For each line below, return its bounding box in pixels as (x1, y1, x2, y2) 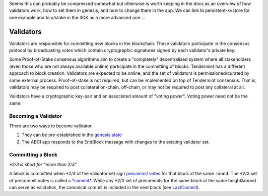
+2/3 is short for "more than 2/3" (9, 161, 77, 167)
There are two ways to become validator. (9, 123, 93, 129)
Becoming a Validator (9, 112, 62, 119)
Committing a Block (9, 151, 58, 158)
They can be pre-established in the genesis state (21, 132, 122, 138)
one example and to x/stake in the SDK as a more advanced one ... (9, 14, 145, 20)
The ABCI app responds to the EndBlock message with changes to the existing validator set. (21, 139, 210, 145)
